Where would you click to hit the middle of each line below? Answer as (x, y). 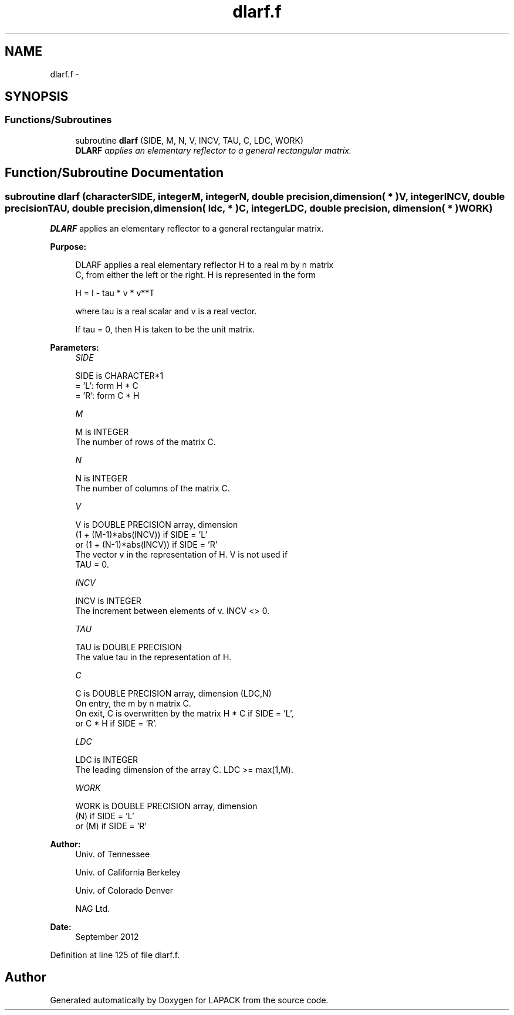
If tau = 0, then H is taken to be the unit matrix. (165, 330)
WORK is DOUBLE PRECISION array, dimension (166, 806)
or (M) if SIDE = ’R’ (111, 826)
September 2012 (107, 937)
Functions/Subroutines (58, 120)
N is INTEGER (102, 478)
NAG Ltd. (93, 909)
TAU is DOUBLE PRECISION (128, 647)
